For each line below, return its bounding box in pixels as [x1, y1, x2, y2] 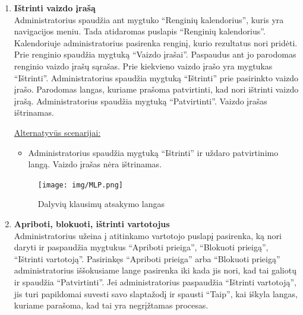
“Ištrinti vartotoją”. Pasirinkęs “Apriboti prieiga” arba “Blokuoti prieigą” [14, 252, 280, 265]
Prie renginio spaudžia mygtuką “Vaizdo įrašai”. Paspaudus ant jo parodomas [14, 48, 296, 61]
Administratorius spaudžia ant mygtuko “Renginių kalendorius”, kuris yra [14, 13, 284, 26]
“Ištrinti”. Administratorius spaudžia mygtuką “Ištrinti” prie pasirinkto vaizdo [14, 71, 299, 84]
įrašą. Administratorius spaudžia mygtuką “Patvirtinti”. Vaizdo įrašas [14, 94, 267, 107]
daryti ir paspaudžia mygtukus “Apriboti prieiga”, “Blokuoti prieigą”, [14, 241, 269, 253]
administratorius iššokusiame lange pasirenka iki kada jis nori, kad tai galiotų [14, 264, 296, 276]
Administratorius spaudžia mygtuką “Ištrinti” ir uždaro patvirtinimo [28, 146, 279, 158]
